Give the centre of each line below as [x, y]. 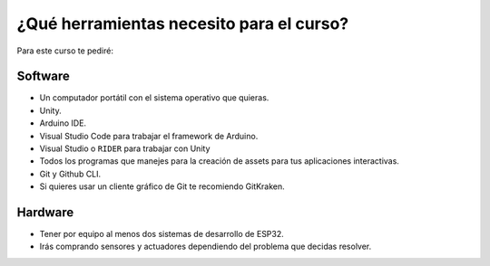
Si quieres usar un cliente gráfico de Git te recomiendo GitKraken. [162, 186]
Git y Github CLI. [70, 174]
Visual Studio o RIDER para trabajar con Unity [125, 148]
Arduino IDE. [63, 123]
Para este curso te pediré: [65, 51]
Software [43, 76]
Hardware [45, 212]
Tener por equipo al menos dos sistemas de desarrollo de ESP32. [162, 234]
